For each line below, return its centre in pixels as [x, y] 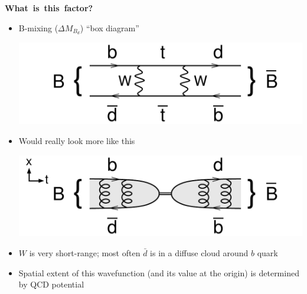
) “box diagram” [110, 27]
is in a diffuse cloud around [199, 252]
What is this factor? [49, 8]
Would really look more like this [77, 140]
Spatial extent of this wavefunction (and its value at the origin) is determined [159, 272]
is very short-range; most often [85, 252]
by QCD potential [51, 284]
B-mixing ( [38, 27]
